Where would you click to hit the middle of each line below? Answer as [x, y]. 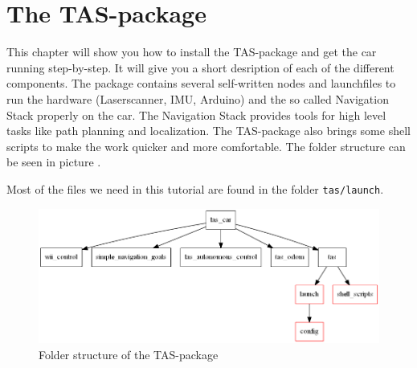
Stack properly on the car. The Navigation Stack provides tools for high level [196, 114]
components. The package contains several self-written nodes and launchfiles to [201, 83]
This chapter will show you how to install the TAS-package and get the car [192, 52]
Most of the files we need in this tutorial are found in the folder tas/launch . [195, 188]
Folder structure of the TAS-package [129, 354]
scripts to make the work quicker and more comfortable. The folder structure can [206, 146]
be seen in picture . [54, 162]
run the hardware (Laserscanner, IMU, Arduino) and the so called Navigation [198, 98]
